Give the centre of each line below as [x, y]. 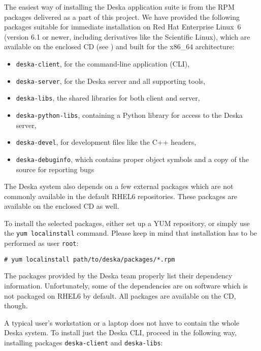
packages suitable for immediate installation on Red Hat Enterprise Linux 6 [123, 27]
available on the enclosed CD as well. [62, 206]
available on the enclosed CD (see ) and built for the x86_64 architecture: [119, 46]
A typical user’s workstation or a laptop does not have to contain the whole [122, 322]
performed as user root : [41, 243]
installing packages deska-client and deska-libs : [84, 342]
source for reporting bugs [55, 169]
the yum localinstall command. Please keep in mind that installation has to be [131, 233]
